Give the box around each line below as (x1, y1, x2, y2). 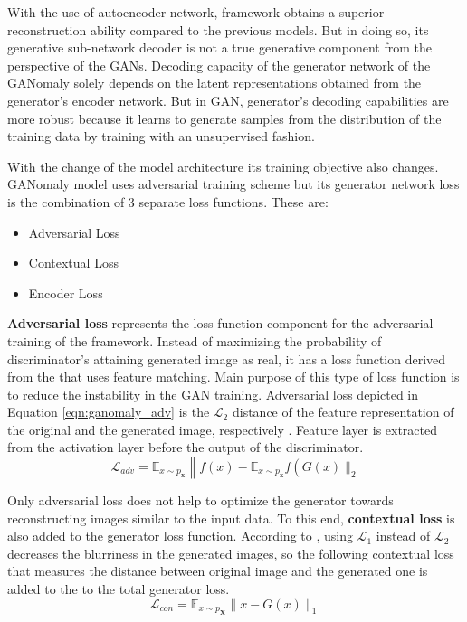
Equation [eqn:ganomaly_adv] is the (7, 402, 210, 421)
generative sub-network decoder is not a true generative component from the (7, 38, 432, 57)
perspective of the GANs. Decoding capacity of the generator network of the (7, 55, 431, 74)
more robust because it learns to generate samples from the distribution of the (7, 108, 442, 127)
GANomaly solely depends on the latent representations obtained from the (7, 73, 422, 92)
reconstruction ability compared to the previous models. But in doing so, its (7, 20, 429, 39)
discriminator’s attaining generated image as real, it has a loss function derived (7, 349, 446, 368)
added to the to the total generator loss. (7, 580, 230, 598)
